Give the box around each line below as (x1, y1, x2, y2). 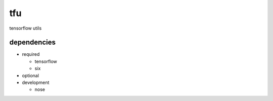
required (22, 51, 40, 57)
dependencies (9, 38, 56, 47)
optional (22, 72, 39, 78)
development (22, 79, 50, 85)
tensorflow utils (9, 25, 42, 31)
